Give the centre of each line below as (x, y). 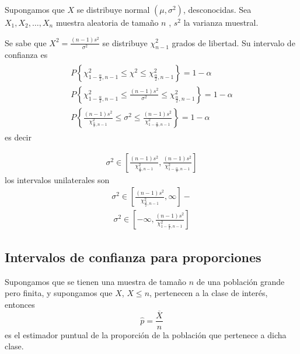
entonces (20, 304)
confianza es (26, 55)
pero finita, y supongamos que (59, 293)
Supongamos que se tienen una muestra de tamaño (95, 281)
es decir (18, 137)
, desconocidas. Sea (217, 9)
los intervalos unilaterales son (57, 179)
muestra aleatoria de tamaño (107, 22)
